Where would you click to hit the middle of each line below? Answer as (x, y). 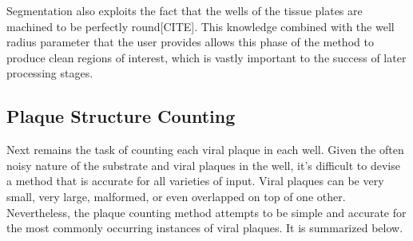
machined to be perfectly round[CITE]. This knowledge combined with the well (201, 26)
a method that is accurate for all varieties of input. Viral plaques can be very (195, 181)
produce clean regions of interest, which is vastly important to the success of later (206, 57)
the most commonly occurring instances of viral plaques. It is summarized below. (205, 228)
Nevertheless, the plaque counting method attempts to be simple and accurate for (206, 212)
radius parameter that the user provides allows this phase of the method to (190, 42)
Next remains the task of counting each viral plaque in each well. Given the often (205, 150)
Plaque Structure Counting (121, 116)
